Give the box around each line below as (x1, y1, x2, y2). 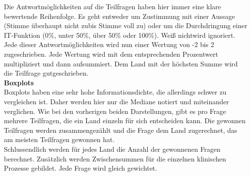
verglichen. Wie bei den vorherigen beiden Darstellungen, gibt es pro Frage (4, 106, 226, 116)
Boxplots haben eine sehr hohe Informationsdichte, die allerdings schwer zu (4, 87, 227, 97)
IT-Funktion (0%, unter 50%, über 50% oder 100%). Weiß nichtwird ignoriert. (4, 30, 235, 40)
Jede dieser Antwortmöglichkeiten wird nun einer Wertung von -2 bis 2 (4, 39, 214, 49)
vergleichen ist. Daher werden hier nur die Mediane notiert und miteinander (4, 96, 229, 106)
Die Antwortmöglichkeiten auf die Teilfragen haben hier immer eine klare (4, 1, 221, 11)
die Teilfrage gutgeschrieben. (4, 68, 89, 78)
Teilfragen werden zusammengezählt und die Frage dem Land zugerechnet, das (4, 125, 237, 135)
